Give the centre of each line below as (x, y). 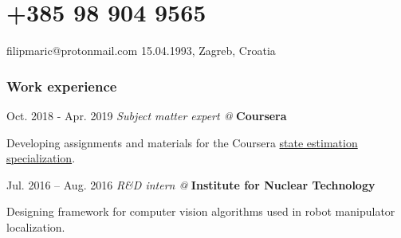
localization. (36, 226)
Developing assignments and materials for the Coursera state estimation (182, 142)
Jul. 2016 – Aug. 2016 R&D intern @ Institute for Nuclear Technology (191, 184)
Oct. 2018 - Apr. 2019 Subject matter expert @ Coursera (147, 115)
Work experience (62, 86)
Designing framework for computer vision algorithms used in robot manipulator (201, 211)
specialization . (41, 158)
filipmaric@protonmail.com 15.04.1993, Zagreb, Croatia (141, 51)
